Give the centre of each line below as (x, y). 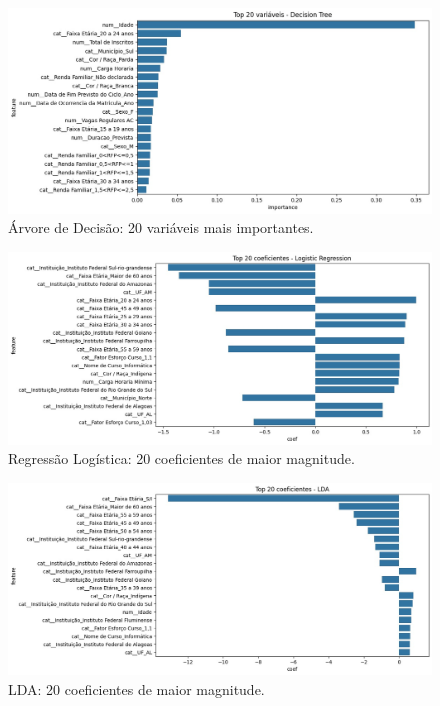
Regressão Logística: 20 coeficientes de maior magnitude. (181, 458)
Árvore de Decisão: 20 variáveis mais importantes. (161, 227)
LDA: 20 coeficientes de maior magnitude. (136, 688)
